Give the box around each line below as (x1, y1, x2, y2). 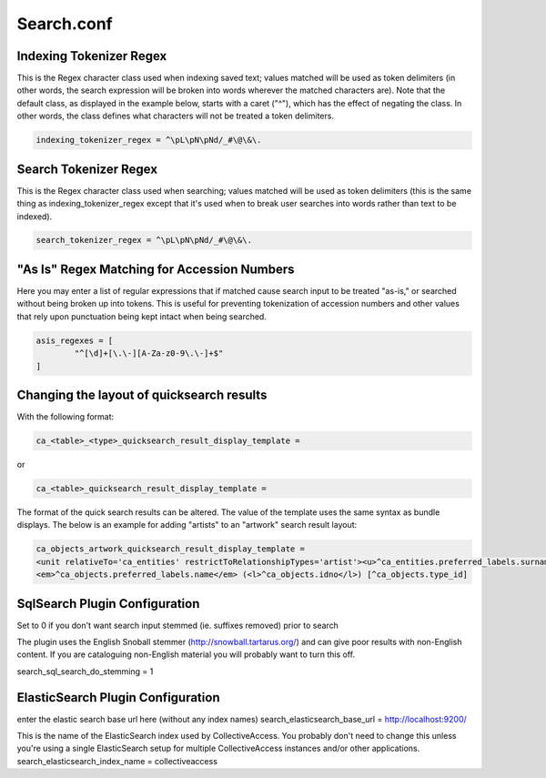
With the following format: (16, 411, 115, 422)
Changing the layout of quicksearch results (16, 387, 268, 402)
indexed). (16, 210, 53, 222)
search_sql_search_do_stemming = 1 (16, 665, 154, 677)
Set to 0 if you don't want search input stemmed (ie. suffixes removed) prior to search (16, 620, 339, 631)
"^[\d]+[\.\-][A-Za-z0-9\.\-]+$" (74, 349, 224, 359)
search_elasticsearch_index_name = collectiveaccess (16, 755, 218, 766)
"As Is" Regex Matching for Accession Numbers (16, 261, 295, 277)
